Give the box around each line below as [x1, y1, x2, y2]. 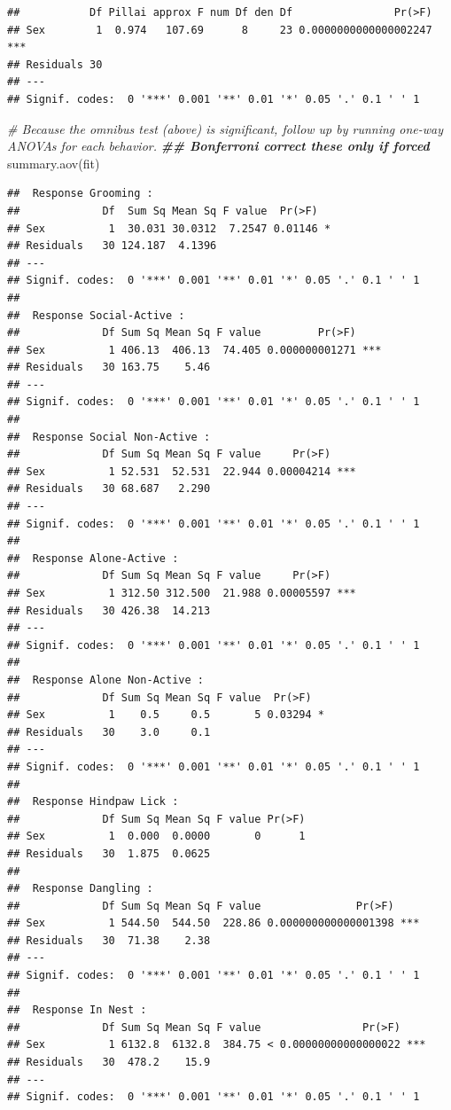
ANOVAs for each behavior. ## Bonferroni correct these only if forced [7, 137, 430, 155]
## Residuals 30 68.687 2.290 [7, 482, 211, 496]
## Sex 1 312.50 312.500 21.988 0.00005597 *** [7, 587, 356, 599]
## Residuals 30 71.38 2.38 [7, 934, 211, 947]
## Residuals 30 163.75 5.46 [7, 361, 211, 374]
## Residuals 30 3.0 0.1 [7, 725, 211, 739]
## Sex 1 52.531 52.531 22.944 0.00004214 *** [7, 465, 356, 478]
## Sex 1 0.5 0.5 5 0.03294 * [7, 708, 324, 722]
